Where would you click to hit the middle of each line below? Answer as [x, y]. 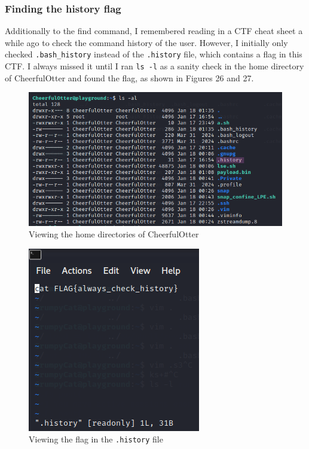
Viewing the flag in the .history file [96, 439]
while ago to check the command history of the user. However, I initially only [146, 42]
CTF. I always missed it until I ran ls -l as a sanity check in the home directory [154, 66]
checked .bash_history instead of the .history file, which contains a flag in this [154, 54]
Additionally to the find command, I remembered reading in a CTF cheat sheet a [154, 31]
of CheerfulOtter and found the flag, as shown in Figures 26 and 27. [129, 77]
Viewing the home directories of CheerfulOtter [114, 234]
